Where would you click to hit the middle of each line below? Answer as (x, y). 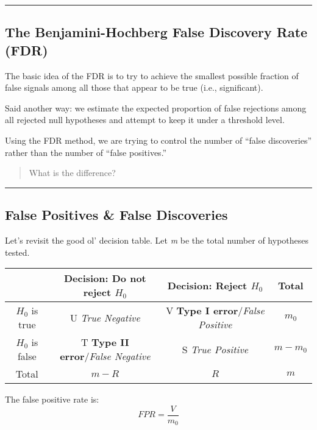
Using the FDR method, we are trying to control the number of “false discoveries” (158, 140)
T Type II (105, 342)
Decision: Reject (207, 285)
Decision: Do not (105, 278)
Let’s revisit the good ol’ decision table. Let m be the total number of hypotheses (157, 240)
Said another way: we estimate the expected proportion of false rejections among (156, 107)
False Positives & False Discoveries (116, 215)
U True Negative (105, 317)
